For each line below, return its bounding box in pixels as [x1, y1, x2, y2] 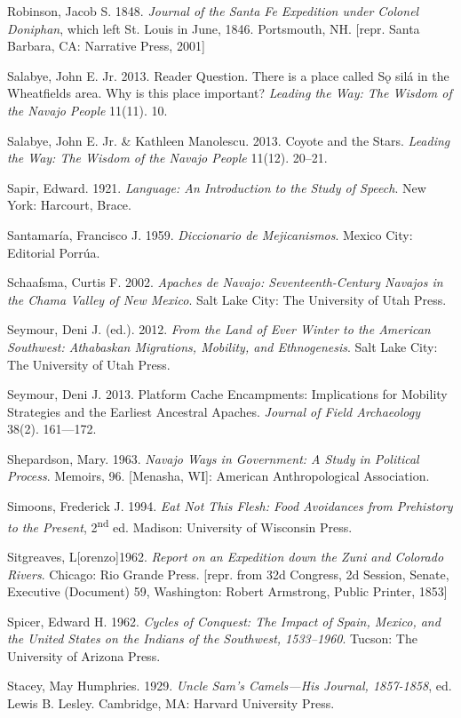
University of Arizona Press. [7, 646, 161, 665]
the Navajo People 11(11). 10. [7, 100, 168, 119]
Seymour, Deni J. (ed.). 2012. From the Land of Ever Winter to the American [7, 320, 431, 339]
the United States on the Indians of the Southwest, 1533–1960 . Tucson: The [7, 629, 417, 648]
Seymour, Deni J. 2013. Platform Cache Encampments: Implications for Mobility [7, 385, 448, 403]
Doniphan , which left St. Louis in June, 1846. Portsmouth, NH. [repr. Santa [7, 19, 420, 37]
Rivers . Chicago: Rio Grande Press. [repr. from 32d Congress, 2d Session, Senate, [7, 564, 449, 583]
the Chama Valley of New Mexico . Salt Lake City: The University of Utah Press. [7, 290, 447, 308]
